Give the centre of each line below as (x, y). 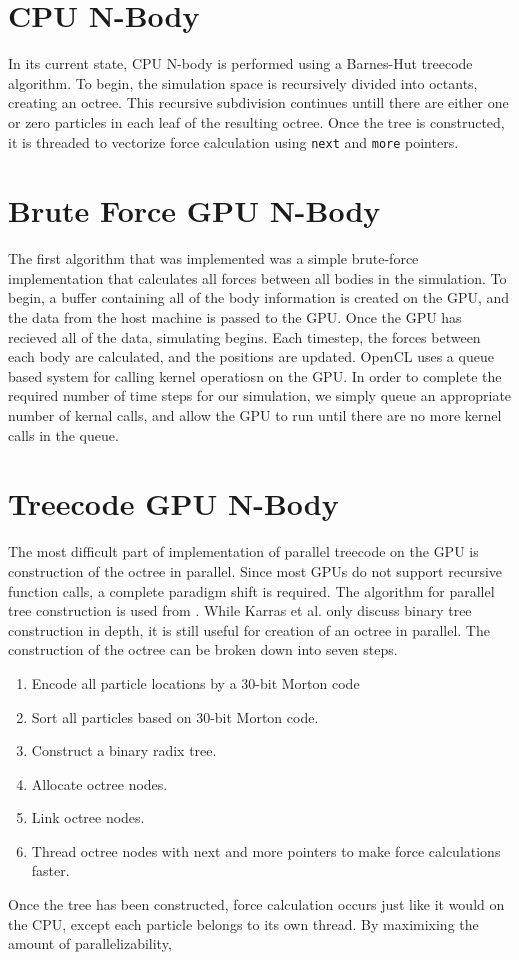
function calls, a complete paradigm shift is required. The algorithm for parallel (251, 590)
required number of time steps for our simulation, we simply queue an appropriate (260, 395)
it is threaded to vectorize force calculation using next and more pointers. (233, 141)
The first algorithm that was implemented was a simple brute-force (213, 258)
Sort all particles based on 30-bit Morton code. (175, 716)
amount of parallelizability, (90, 943)
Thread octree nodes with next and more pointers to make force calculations (266, 850)
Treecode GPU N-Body (173, 503)
